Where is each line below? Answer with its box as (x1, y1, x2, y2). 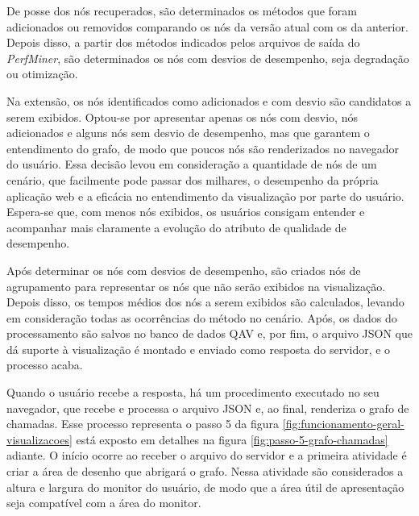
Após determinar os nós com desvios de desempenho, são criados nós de (6, 261, 361, 278)
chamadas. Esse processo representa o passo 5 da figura (6, 415, 280, 432)
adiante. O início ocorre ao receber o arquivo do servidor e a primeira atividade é (6, 447, 407, 464)
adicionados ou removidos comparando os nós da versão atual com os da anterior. (6, 18, 409, 35)
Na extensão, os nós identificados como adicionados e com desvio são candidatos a (6, 92, 412, 109)
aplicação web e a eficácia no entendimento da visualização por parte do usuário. (6, 187, 404, 204)
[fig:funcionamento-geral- (282, 415, 404, 432)
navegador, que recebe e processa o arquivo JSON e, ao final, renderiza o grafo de (6, 399, 409, 416)
